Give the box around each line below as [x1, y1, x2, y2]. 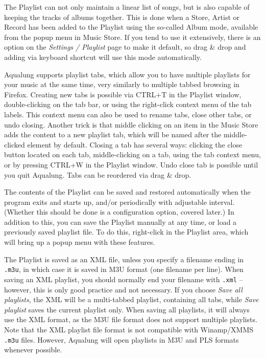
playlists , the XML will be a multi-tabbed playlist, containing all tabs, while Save [4, 294, 259, 305]
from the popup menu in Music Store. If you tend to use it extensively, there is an [4, 31, 261, 42]
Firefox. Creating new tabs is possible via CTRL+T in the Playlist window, [4, 89, 242, 99]
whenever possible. [4, 344, 62, 355]
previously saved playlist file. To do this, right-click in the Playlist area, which [4, 226, 249, 237]
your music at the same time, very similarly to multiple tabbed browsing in [4, 79, 239, 90]
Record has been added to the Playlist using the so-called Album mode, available [4, 22, 258, 32]
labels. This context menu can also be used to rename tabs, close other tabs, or [4, 109, 252, 119]
